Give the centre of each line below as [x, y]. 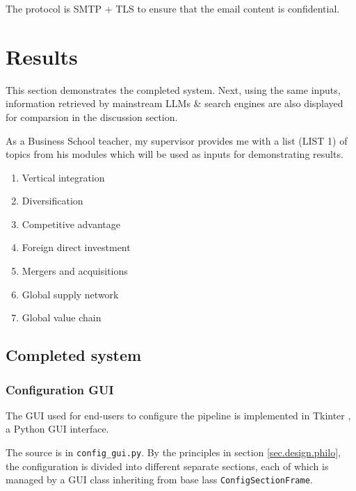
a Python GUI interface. [57, 429]
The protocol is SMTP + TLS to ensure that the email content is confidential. [173, 8]
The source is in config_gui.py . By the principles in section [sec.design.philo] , [173, 452]
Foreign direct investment [76, 247]
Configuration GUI [60, 389]
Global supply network [70, 294]
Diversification [52, 201]
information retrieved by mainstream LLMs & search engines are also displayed [175, 103]
